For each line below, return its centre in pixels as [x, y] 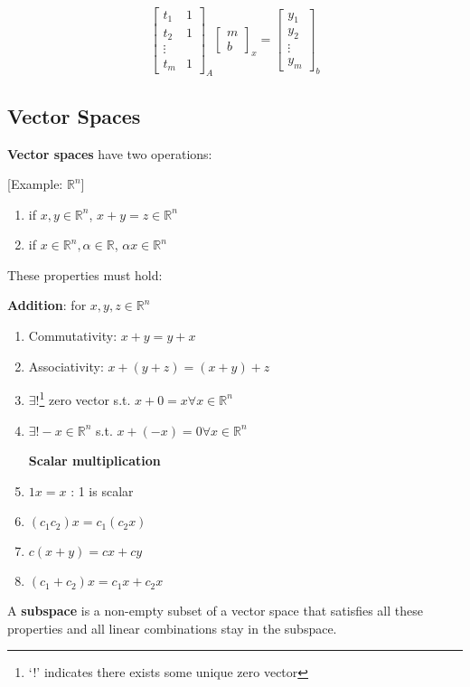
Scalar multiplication [94, 461]
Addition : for [47, 305]
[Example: [35, 184]
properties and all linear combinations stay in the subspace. [172, 628]
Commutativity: [73, 336]
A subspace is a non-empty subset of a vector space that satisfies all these [215, 611]
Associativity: [66, 366]
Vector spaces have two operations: [110, 153]
